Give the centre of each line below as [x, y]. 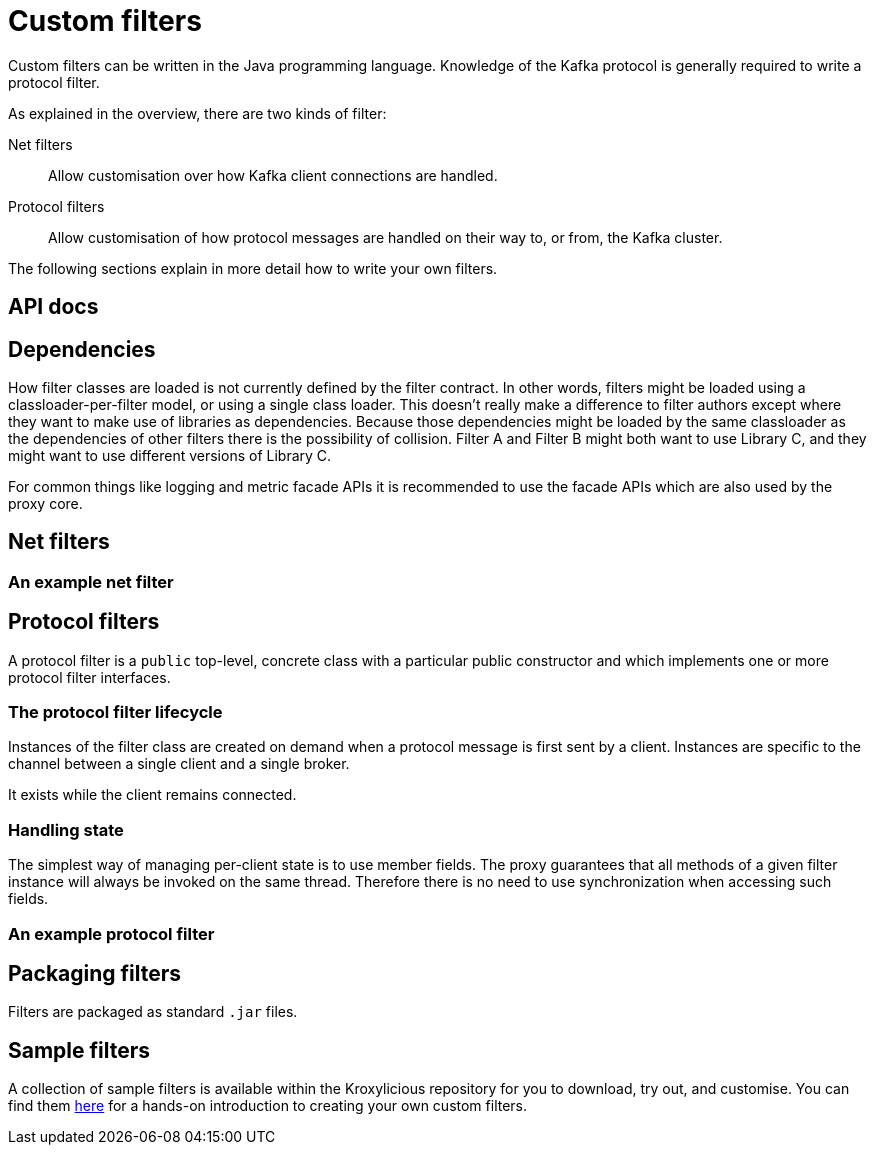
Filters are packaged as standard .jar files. [153, 1012]
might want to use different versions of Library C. [170, 456]
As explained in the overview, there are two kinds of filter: [197, 113]
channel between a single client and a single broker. [179, 764]
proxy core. [45, 504]
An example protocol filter [111, 933]
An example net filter [91, 581]
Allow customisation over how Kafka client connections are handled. [273, 175]
